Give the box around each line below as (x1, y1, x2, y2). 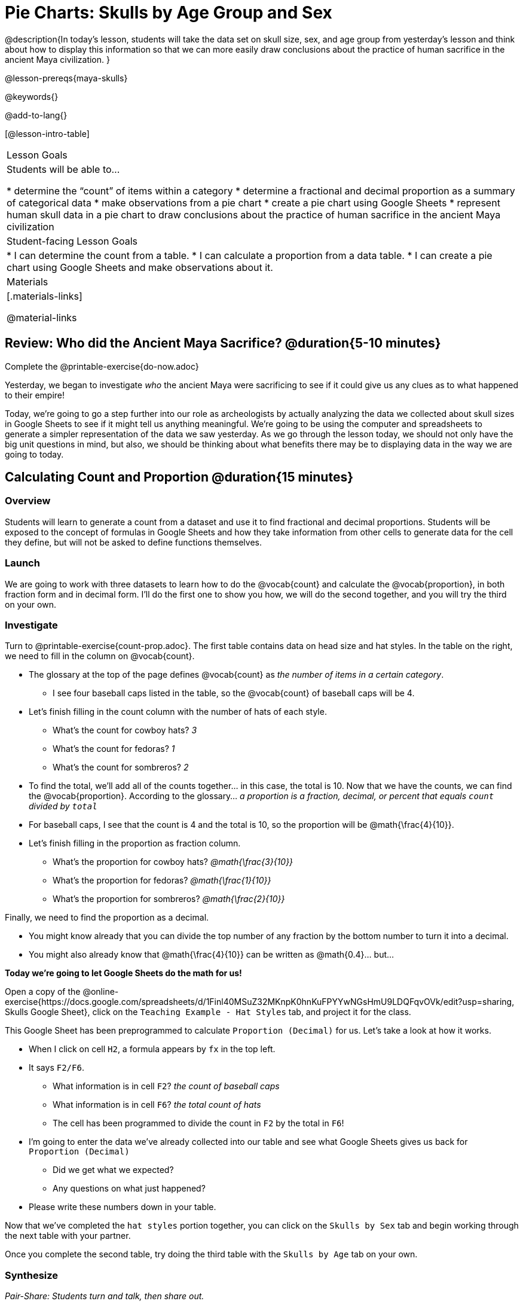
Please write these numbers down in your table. (29, 1202, 216, 1212)
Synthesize (5, 1269, 59, 1281)
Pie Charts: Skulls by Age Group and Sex (5, 2, 332, 23)
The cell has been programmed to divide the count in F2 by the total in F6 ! (53, 1118, 344, 1129)
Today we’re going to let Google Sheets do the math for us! (5, 968, 242, 979)
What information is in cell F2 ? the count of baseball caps (53, 1081, 280, 1092)
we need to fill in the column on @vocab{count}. (5, 651, 195, 662)
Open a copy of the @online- (5, 986, 119, 997)
